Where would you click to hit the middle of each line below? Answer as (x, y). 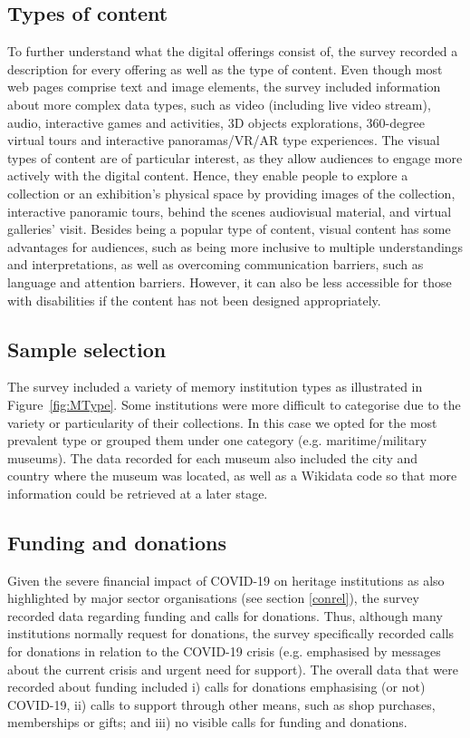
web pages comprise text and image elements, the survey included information (224, 87)
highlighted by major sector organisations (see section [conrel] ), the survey (213, 598)
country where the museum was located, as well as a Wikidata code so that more (232, 476)
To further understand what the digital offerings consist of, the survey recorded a (233, 51)
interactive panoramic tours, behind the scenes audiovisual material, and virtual (230, 211)
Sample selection (87, 349)
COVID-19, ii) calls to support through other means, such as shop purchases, (221, 704)
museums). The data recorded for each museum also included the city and (213, 457)
